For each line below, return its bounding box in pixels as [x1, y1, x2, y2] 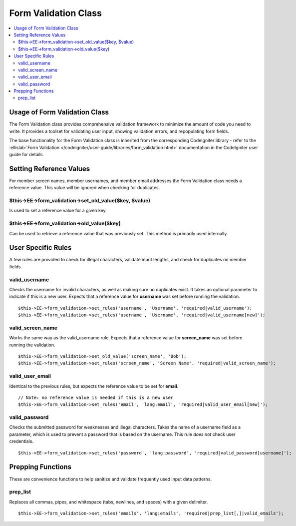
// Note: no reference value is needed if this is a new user [18, 394, 174, 400]
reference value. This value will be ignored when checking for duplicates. [9, 185, 160, 191]
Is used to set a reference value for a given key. [9, 208, 107, 214]
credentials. [9, 438, 33, 444]
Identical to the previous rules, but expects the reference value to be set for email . [9, 383, 179, 389]
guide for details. [9, 151, 44, 157]
